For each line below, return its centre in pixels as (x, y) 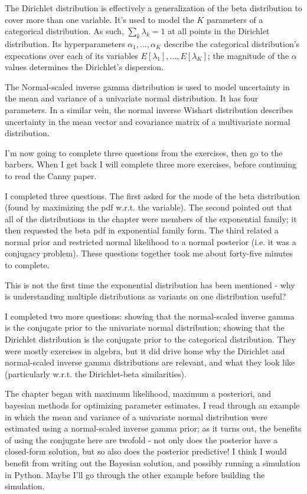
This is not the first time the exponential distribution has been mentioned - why (150, 284)
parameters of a (235, 19)
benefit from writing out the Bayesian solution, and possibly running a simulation (153, 462)
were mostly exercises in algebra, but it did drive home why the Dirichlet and (145, 350)
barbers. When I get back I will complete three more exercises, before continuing (151, 164)
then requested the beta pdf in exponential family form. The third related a (142, 230)
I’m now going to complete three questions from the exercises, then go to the (144, 152)
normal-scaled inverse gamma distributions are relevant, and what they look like (150, 362)
